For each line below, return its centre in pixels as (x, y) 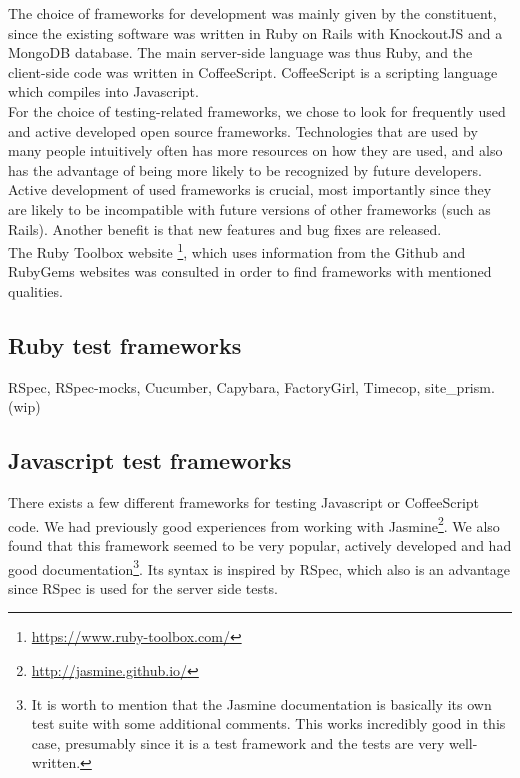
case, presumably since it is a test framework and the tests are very (238, 742)
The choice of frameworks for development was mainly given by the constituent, (252, 13)
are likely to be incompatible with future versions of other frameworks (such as (249, 208)
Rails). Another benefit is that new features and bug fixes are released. (225, 228)
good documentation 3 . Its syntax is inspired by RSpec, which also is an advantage (259, 567)
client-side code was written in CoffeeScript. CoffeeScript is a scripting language (253, 71)
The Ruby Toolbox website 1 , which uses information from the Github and (237, 250)
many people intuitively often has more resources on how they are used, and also (255, 150)
